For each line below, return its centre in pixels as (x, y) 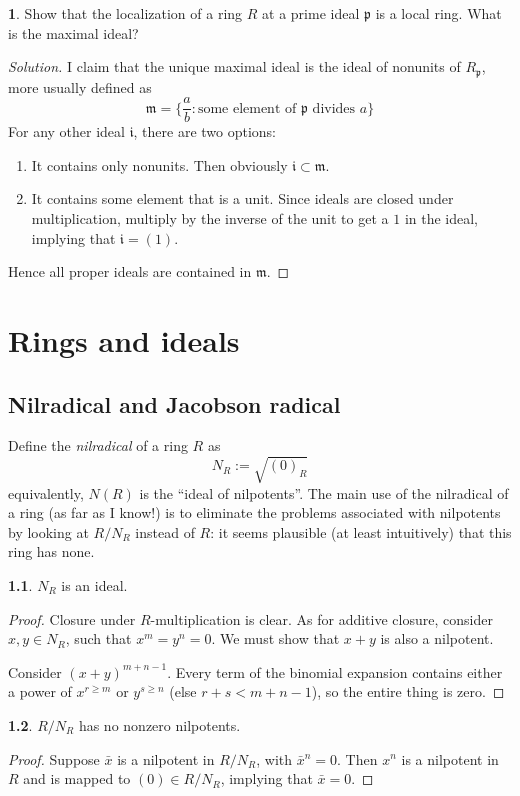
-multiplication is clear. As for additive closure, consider (321, 618)
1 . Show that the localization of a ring (125, 13)
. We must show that (275, 638)
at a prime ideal (311, 13)
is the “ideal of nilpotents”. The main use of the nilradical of (324, 492)
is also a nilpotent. (437, 638)
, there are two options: (205, 131)
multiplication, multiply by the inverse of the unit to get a (210, 218)
